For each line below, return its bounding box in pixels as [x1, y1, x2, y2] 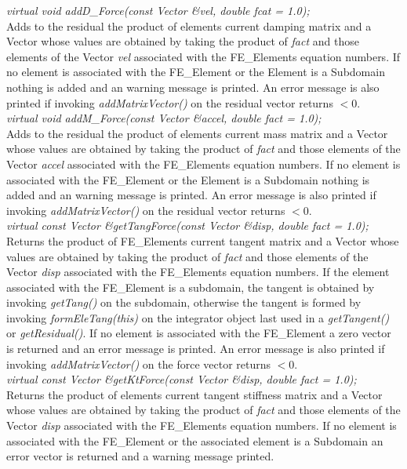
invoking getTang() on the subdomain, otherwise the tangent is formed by [6, 294, 362, 311]
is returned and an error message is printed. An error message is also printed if [6, 340, 385, 357]
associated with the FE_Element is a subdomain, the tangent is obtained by [6, 278, 375, 295]
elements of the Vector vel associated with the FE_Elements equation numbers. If [6, 48, 401, 64]
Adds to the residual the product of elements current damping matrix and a [6, 17, 372, 34]
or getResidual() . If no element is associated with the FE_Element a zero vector [6, 325, 391, 341]
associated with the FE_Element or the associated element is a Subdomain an [6, 432, 383, 449]
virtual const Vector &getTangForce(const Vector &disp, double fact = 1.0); [6, 217, 369, 234]
